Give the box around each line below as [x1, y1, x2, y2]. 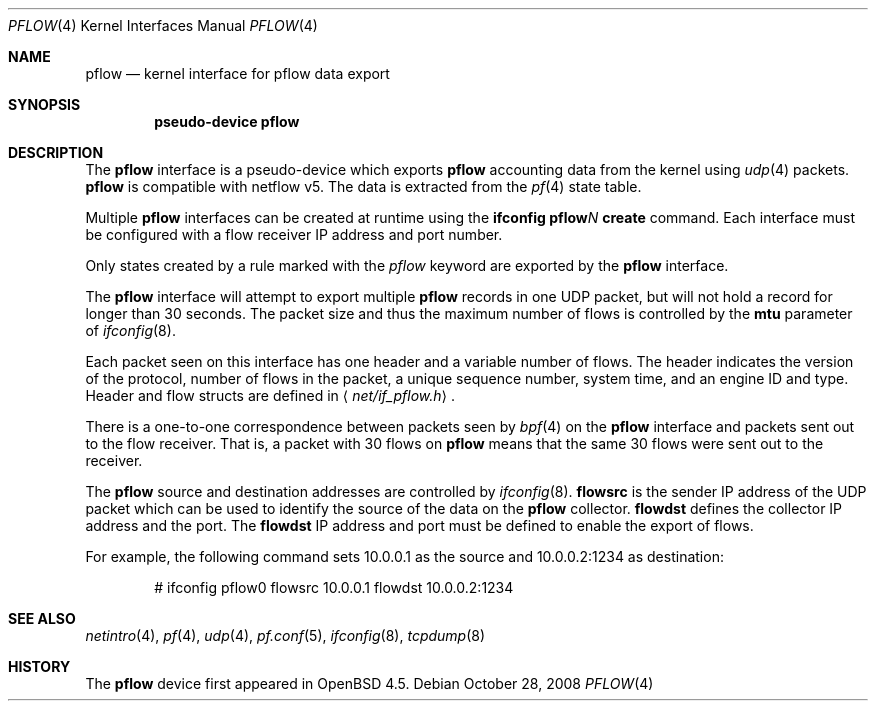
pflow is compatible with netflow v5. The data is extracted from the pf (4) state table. [85, 178, 642, 195]
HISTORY [8, 658, 71, 675]
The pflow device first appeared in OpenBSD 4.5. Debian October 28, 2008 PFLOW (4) [85, 675, 654, 692]
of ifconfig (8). [85, 322, 176, 339]
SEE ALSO [8, 610, 76, 627]
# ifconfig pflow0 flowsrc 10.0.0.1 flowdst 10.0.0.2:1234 [154, 579, 514, 596]
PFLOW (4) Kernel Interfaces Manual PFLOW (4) [8, 17, 318, 34]
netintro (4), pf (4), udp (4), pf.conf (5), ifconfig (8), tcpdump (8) [85, 627, 486, 644]
